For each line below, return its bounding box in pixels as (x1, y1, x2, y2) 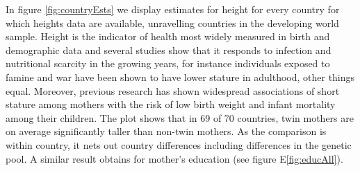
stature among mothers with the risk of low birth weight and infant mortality (6, 97, 336, 111)
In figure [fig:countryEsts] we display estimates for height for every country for (6, 2, 340, 16)
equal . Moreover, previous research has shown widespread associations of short (6, 83, 340, 98)
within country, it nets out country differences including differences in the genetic (6, 137, 352, 152)
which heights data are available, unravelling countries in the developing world (6, 15, 339, 30)
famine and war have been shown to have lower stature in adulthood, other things (6, 69, 355, 84)
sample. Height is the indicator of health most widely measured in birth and (6, 29, 330, 44)
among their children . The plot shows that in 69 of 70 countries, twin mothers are (6, 110, 354, 125)
